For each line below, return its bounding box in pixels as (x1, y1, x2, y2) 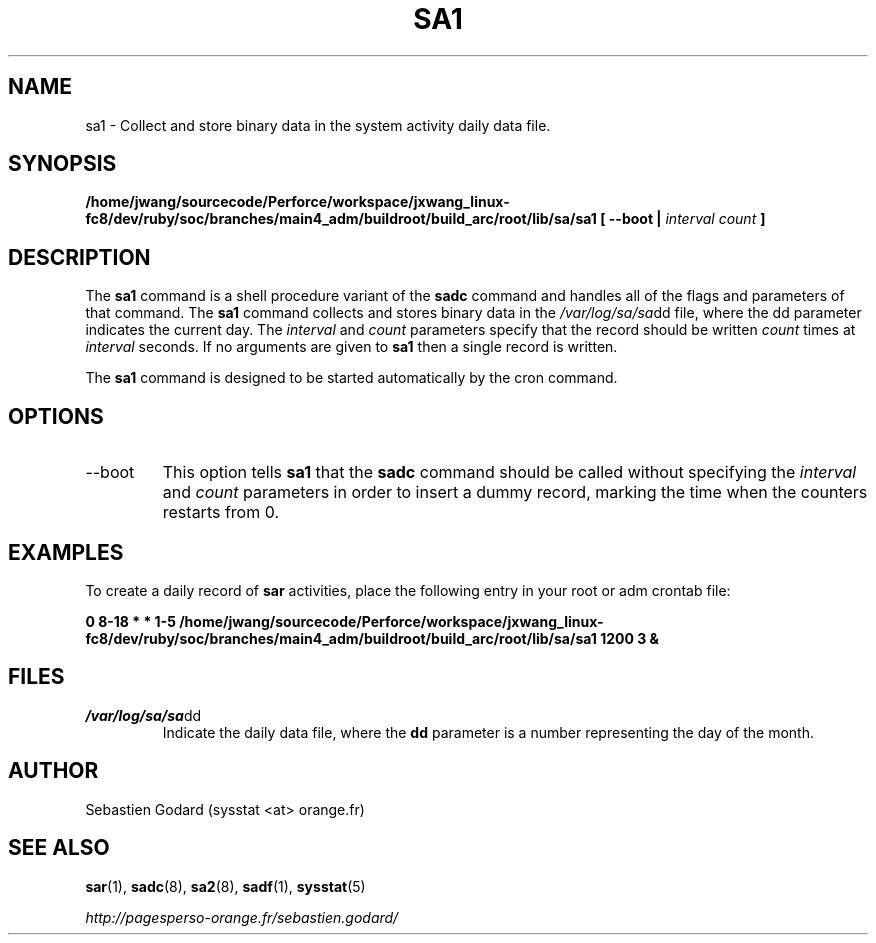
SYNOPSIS (8, 151, 117, 177)
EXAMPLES (8, 539, 124, 565)
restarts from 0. (162, 502, 279, 523)
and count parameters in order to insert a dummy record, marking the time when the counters (162, 482, 868, 503)
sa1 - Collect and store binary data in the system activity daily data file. (85, 116, 551, 134)
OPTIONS (8, 403, 104, 429)
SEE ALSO (8, 835, 110, 861)
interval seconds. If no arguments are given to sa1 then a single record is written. (85, 338, 618, 356)
